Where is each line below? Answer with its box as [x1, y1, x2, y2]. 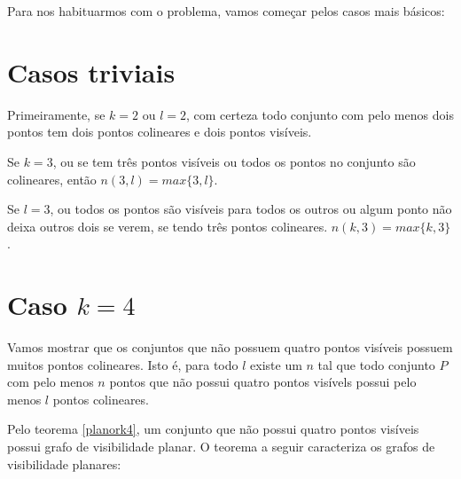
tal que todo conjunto [317, 355, 435, 373]
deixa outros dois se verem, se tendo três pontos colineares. [7, 216, 328, 235]
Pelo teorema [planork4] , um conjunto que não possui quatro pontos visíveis [7, 420, 419, 438]
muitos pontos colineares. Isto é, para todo [7, 355, 238, 373]
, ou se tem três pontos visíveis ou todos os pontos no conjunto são [52, 152, 416, 170]
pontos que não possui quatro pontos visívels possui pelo [109, 373, 417, 391]
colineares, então [7, 169, 97, 188]
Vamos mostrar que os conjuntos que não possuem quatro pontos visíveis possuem [7, 338, 453, 356]
